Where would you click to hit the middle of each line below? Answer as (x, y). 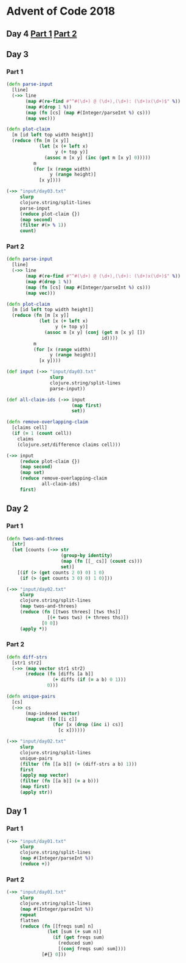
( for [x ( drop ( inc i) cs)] (88, 725)
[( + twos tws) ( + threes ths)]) (88, 617)
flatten (29, 920)
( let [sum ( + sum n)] (74, 932)
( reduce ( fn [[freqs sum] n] (57, 926)
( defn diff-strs (27, 657)
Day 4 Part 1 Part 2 (42, 34)
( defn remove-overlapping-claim (47, 422)
